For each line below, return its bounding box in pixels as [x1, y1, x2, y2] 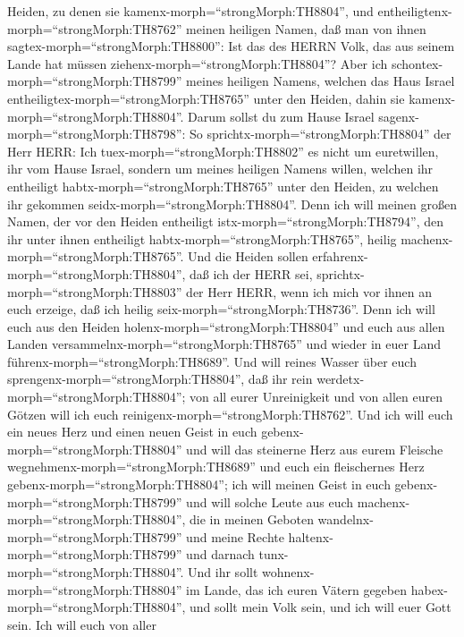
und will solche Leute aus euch [186, 492, 354, 511]
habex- [410, 580, 448, 599]
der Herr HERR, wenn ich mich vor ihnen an [186, 282, 433, 301]
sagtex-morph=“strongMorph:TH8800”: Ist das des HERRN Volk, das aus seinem [7, 37, 455, 55]
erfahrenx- [312, 247, 368, 266]
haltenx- [288, 527, 333, 546]
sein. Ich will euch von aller [7, 615, 156, 633]
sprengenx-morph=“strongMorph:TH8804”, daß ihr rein [7, 369, 313, 388]
